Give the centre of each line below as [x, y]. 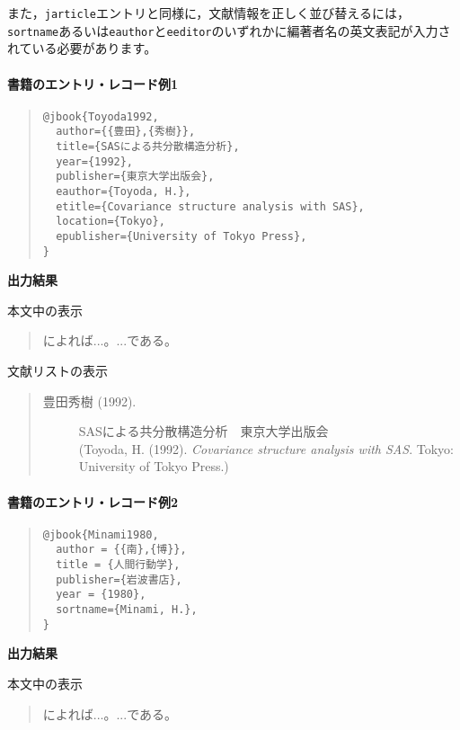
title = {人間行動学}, [118, 565]
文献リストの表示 [57, 371]
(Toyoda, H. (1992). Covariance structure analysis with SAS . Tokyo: [266, 448]
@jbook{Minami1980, [101, 534]
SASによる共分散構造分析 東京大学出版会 [203, 431]
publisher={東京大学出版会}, [135, 177]
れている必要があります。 [82, 48]
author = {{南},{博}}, [121, 550]
